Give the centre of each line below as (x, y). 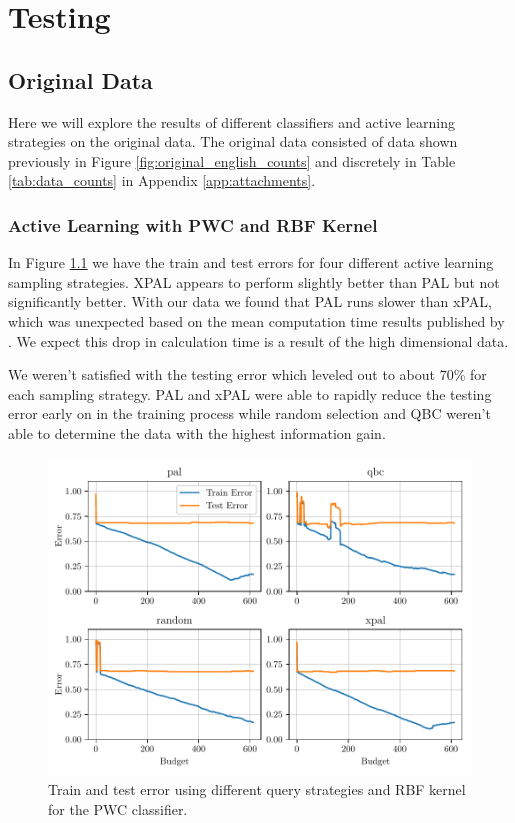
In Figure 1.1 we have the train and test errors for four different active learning (251, 262)
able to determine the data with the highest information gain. (197, 432)
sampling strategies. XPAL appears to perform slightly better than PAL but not (254, 281)
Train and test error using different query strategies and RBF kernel (257, 789)
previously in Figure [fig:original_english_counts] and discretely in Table (232, 160)
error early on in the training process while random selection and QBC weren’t (249, 413)
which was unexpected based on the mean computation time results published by (256, 320)
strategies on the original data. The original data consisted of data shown (233, 141)
